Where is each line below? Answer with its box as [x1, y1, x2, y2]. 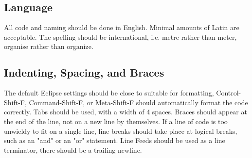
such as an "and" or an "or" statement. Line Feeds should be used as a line [4, 135, 225, 145]
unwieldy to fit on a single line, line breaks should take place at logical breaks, [4, 126, 237, 136]
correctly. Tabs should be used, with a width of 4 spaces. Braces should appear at [4, 107, 247, 117]
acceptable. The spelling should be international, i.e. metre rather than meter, [4, 32, 237, 42]
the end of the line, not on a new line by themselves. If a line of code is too [4, 116, 228, 126]
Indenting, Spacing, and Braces [4, 65, 164, 80]
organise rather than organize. [4, 41, 93, 51]
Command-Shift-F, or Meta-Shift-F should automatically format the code [29, 97, 248, 107]
